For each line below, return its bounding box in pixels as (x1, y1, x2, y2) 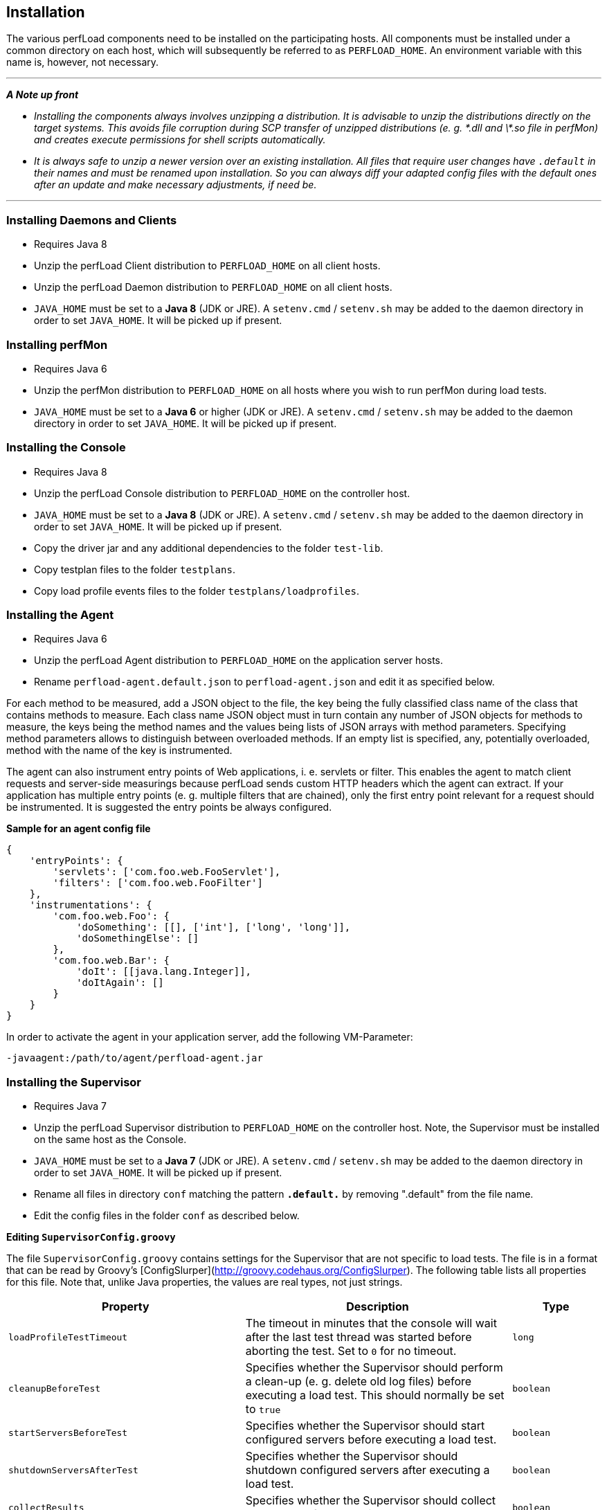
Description (346, 1300, 409, 1314)
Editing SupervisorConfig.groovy (6, 1231, 176, 1243)
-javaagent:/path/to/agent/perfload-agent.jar (6, 1052, 263, 1064)
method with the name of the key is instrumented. (6, 744, 233, 757)
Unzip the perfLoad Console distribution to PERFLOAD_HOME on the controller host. (34, 487, 410, 499)
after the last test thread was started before (245, 1330, 472, 1345)
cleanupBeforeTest (8, 1383, 101, 1394)
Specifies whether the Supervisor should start (245, 1419, 485, 1433)
